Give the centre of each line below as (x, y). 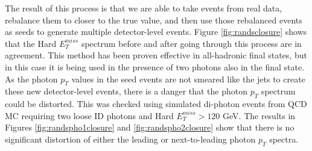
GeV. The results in (259, 115)
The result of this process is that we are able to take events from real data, (144, 8)
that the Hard (31, 43)
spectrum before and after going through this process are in (191, 43)
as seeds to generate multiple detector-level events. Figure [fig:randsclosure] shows (156, 32)
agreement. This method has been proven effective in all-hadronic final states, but (156, 55)
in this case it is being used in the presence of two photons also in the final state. (155, 66)
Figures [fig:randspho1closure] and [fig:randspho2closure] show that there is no (150, 127)
